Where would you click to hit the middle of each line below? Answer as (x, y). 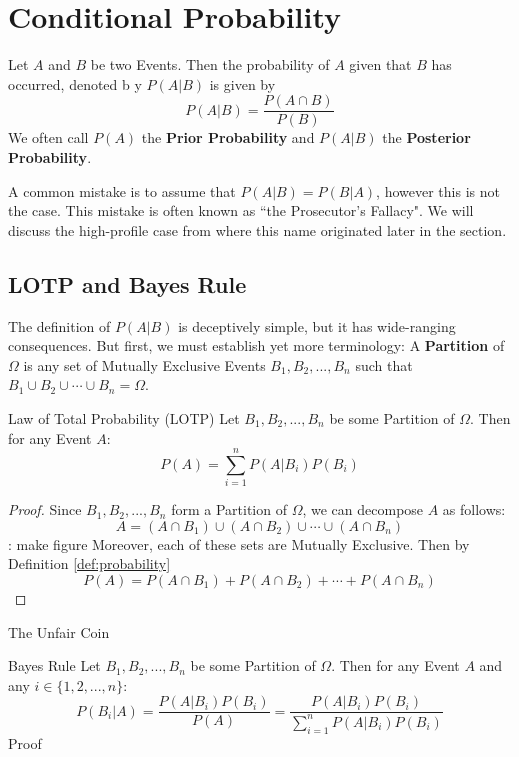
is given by (242, 83)
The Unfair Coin (59, 631)
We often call (48, 137)
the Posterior (426, 137)
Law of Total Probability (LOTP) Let (124, 417)
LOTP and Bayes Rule (127, 283)
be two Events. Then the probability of (210, 64)
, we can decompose (363, 509)
